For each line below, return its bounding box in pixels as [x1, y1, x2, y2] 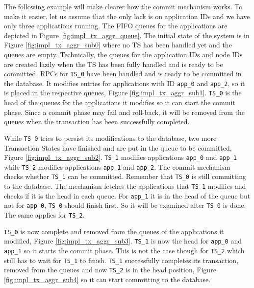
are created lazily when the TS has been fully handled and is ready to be [4, 59, 223, 69]
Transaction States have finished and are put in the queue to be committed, [4, 142, 232, 153]
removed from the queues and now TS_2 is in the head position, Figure [4, 265, 216, 275]
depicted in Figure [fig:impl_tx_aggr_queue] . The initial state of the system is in [4, 30, 250, 40]
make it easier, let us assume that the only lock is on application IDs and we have [4, 11, 250, 21]
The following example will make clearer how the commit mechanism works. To [4, 1, 243, 11]
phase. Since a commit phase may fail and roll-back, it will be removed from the [4, 107, 245, 117]
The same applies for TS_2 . [4, 210, 85, 220]
